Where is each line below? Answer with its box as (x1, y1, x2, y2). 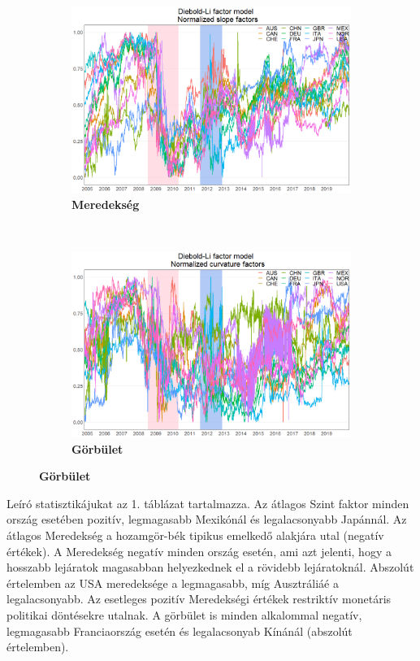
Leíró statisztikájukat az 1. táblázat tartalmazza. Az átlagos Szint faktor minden (6, 494, 409, 511)
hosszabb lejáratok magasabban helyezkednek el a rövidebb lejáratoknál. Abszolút (6, 559, 414, 576)
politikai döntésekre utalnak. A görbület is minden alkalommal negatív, (6, 606, 362, 623)
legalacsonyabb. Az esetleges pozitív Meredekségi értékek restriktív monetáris (6, 590, 392, 607)
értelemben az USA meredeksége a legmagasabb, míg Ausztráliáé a (6, 574, 339, 591)
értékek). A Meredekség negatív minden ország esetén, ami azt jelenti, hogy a (6, 542, 392, 559)
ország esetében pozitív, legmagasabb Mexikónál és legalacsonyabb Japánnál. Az (6, 511, 407, 528)
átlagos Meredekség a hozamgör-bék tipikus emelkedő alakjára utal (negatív (6, 526, 384, 543)
